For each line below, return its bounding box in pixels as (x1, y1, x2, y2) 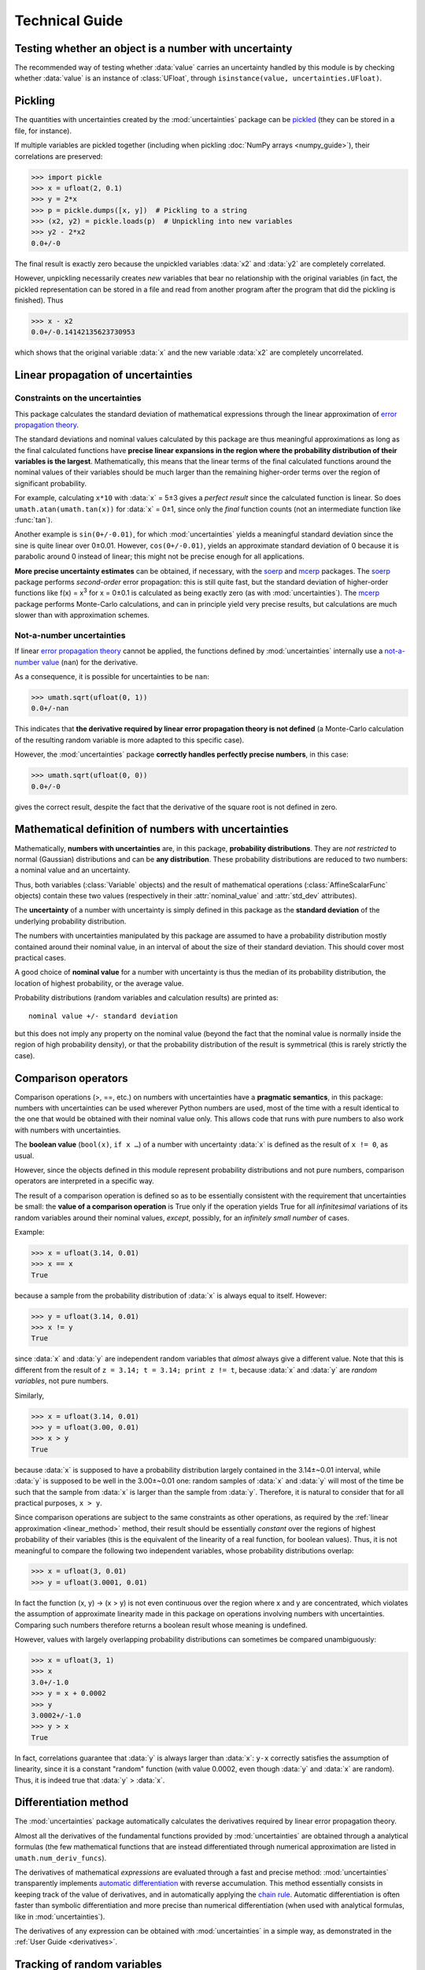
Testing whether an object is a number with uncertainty (14, 42, 293, 55)
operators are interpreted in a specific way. (14, 1176, 155, 1186)
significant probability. (14, 478, 87, 488)
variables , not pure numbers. (14, 1376, 109, 1386)
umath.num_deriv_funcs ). (14, 1853, 107, 1863)
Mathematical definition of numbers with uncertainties (14, 823, 289, 836)
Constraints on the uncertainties (14, 392, 142, 403)
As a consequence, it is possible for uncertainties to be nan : (14, 672, 210, 682)
